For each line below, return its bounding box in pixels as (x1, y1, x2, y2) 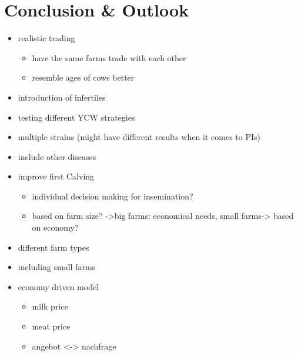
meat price (32, 320, 71, 332)
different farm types (18, 241, 89, 253)
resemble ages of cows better (32, 71, 135, 84)
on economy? (32, 221, 79, 234)
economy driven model (18, 280, 99, 292)
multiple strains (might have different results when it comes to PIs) (18, 131, 260, 143)
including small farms (18, 261, 96, 273)
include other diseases (18, 150, 96, 162)
